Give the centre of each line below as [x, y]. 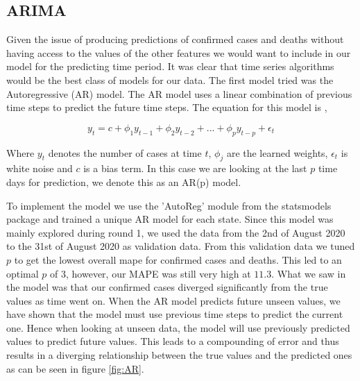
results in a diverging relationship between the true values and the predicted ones [179, 355]
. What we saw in [309, 273]
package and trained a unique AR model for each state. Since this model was [170, 219]
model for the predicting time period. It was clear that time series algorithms [170, 66]
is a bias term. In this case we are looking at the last [195, 168]
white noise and [40, 168]
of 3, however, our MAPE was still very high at [151, 273]
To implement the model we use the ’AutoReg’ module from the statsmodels [169, 205]
